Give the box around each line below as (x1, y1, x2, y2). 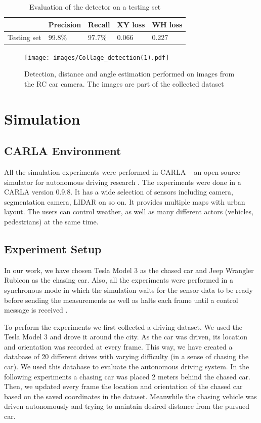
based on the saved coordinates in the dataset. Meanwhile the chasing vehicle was (4, 391, 257, 401)
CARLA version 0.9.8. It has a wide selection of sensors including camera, (4, 186, 233, 197)
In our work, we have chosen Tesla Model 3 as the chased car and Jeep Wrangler (4, 264, 254, 275)
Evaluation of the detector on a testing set (29, 2, 161, 12)
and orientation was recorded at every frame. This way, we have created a (4, 341, 233, 352)
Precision (48, 19, 81, 29)
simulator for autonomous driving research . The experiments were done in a (4, 176, 241, 187)
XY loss (117, 19, 145, 29)
